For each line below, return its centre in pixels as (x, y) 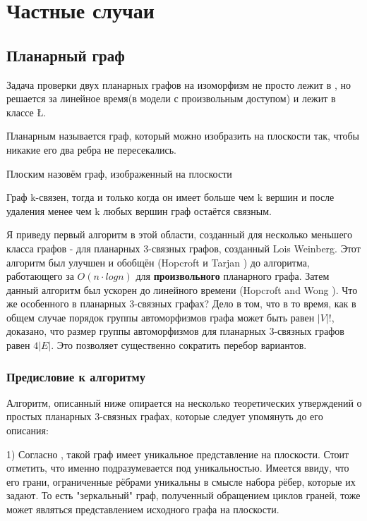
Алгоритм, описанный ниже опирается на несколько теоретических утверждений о (184, 402)
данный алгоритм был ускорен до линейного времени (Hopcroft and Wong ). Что (182, 289)
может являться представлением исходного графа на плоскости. (143, 509)
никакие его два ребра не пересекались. (91, 149)
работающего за (40, 276)
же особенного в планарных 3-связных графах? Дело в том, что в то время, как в (181, 304)
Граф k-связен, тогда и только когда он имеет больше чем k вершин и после (170, 197)
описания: (28, 430)
